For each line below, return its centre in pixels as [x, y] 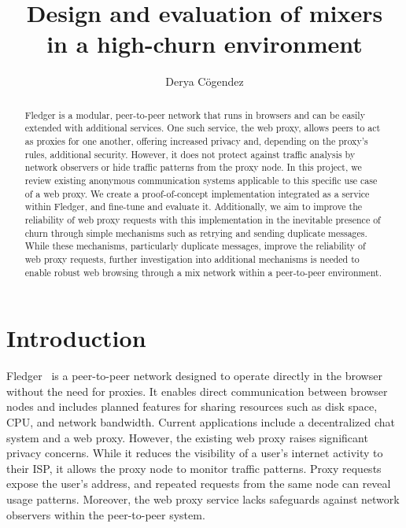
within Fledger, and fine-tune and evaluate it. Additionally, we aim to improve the [194, 207]
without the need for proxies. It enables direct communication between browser [197, 391]
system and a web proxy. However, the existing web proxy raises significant [187, 437]
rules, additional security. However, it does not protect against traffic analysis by [190, 154]
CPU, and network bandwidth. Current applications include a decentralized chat [201, 421]
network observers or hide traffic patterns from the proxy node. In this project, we [193, 167]
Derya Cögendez [205, 81]
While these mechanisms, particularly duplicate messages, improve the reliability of [195, 246]
